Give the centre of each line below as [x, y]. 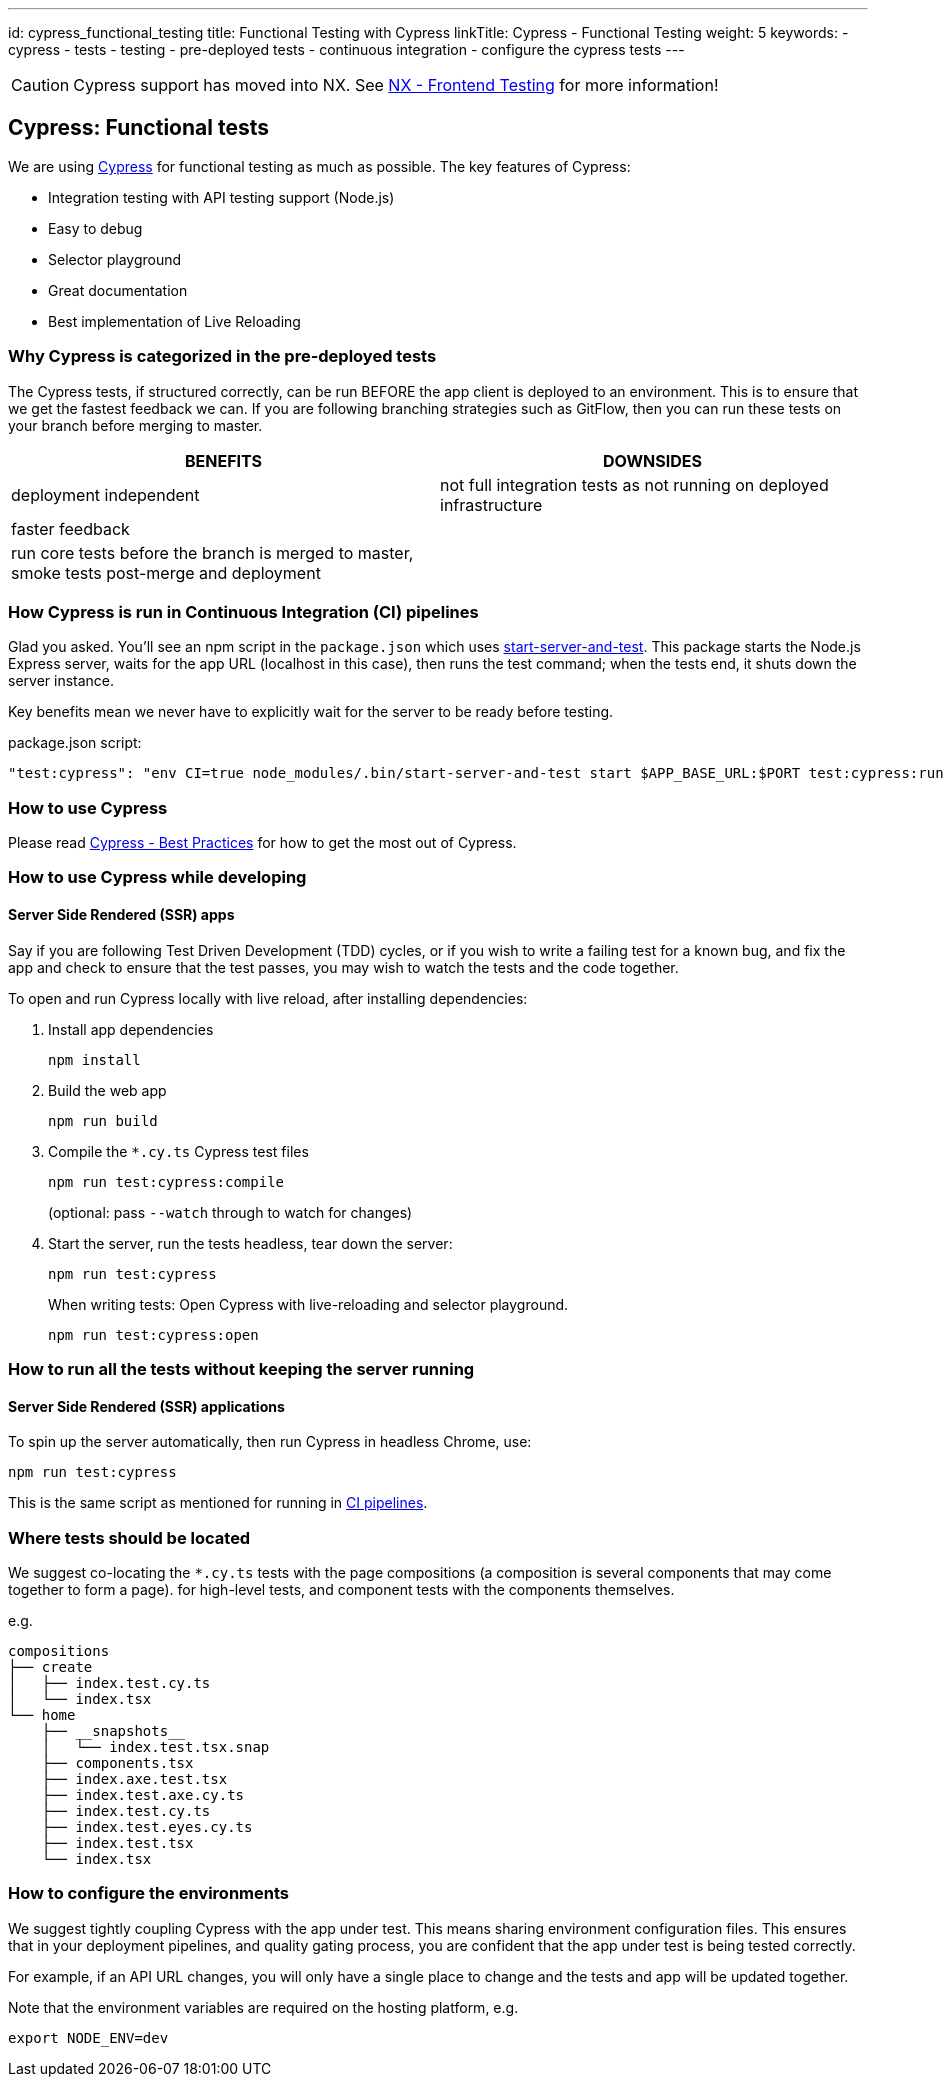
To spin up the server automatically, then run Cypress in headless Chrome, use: [270, 1442]
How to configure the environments [148, 1893]
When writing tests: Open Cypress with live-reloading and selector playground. [308, 1304]
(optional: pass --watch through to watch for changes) [230, 1212]
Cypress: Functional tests [138, 128]
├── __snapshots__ [113, 1731]
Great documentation [118, 290]
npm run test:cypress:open [153, 1334]
